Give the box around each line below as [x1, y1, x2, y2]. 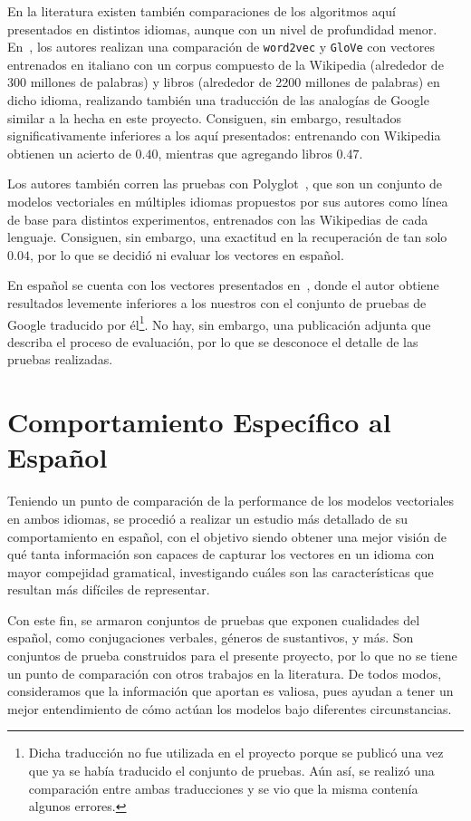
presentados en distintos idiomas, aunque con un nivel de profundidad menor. [7, 19, 437, 38]
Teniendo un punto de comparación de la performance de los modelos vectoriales [7, 491, 455, 510]
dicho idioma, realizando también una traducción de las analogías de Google [7, 91, 429, 110]
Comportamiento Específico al [7, 403, 391, 440]
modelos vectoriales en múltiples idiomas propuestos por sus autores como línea [7, 192, 448, 210]
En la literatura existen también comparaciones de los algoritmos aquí [7, 2, 396, 20]
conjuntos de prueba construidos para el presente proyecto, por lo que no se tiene [7, 646, 457, 665]
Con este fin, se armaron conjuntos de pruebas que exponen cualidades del [7, 610, 420, 629]
